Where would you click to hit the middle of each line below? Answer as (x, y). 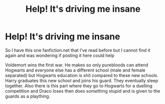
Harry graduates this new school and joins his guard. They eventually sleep (82, 80)
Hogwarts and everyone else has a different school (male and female (75, 70)
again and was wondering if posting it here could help (60, 55)
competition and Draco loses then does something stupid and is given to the (83, 91)
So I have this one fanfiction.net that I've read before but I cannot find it (78, 50)
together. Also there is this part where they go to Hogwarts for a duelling (79, 86)
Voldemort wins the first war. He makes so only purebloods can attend (77, 65)
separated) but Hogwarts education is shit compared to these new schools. (82, 75)
